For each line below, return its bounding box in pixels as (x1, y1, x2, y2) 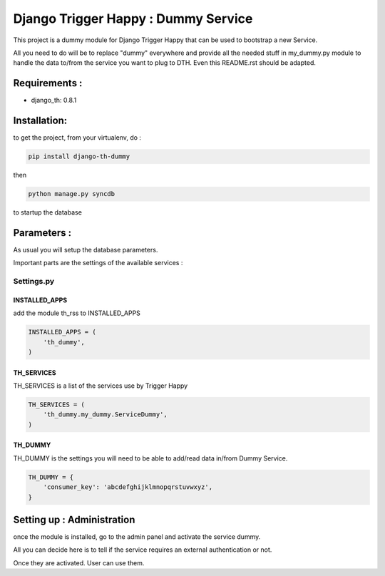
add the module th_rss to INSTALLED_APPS (13, 309, 140, 317)
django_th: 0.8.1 (31, 96, 77, 105)
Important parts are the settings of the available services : (13, 259, 183, 267)
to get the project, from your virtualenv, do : (13, 133, 142, 142)
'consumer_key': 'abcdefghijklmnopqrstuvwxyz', (43, 483, 213, 491)
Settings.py (13, 277, 55, 287)
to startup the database (13, 208, 82, 217)
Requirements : (13, 77, 83, 89)
